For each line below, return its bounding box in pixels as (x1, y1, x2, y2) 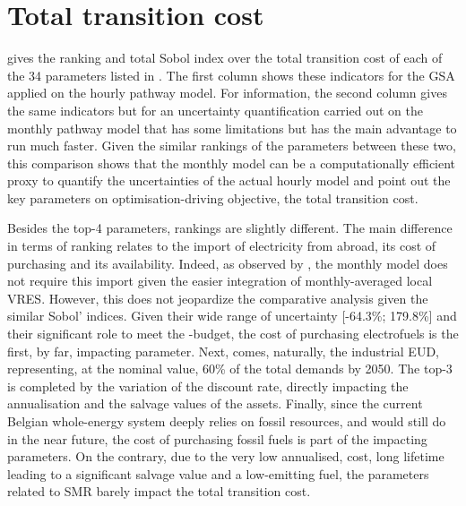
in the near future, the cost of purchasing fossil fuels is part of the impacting (7, 429, 427, 448)
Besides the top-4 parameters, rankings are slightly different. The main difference (7, 219, 453, 237)
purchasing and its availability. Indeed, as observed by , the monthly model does (7, 253, 448, 272)
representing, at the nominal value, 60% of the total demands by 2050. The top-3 (7, 359, 453, 378)
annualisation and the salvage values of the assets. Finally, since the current (7, 394, 423, 413)
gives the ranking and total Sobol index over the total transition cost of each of (7, 48, 443, 67)
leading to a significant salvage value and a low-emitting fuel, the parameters (7, 464, 429, 483)
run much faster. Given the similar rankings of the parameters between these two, (7, 136, 456, 155)
